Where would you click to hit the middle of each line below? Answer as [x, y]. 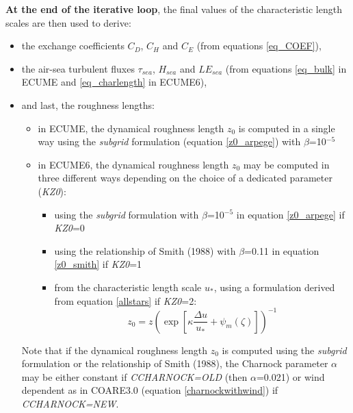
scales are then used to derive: [68, 22]
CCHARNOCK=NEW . [70, 403]
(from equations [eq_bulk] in [286, 68]
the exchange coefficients [73, 46]
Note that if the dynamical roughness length [115, 350]
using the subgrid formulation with [127, 214]
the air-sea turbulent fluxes [78, 68]
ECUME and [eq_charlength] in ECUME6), [114, 82]
